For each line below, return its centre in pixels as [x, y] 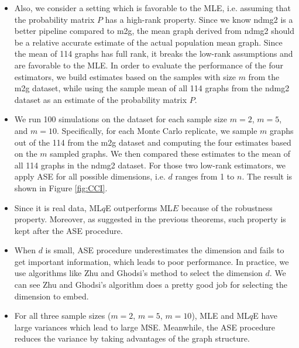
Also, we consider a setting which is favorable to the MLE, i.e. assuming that [153, 8]
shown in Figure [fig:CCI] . [61, 187]
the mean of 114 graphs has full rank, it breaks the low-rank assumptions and [154, 54]
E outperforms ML [139, 207]
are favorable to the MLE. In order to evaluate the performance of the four [149, 65]
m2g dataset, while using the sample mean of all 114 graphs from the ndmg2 [152, 88]
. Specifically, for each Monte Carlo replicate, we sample [157, 130]
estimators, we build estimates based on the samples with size [125, 76]
